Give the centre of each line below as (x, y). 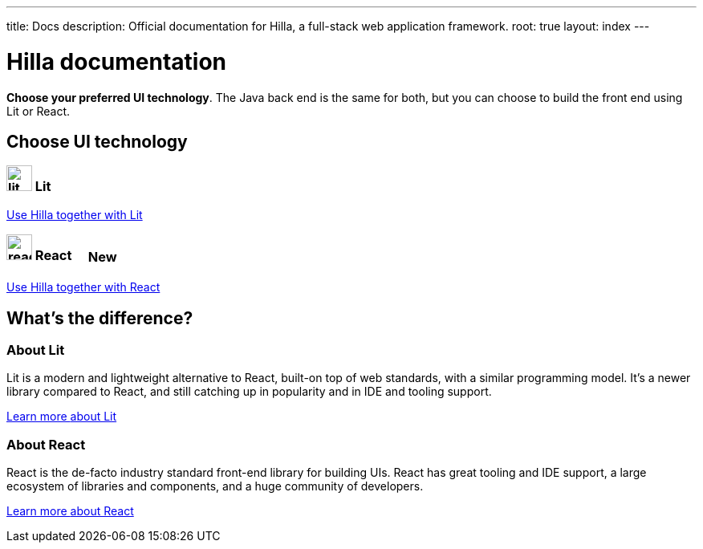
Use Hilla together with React (83, 287)
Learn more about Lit (62, 417)
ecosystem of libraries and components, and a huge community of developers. (215, 486)
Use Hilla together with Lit (75, 214)
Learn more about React (70, 511)
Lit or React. (39, 111)
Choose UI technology (97, 141)
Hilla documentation (117, 61)
